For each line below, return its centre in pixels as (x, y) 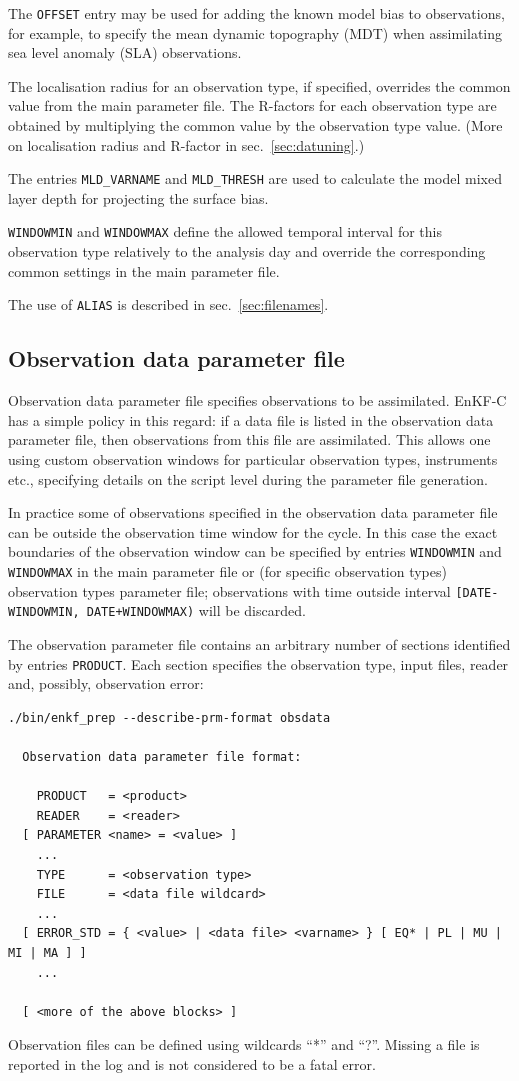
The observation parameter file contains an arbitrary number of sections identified (259, 643)
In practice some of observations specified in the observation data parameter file (253, 512)
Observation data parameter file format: (162, 756)
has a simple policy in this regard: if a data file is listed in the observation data (251, 419)
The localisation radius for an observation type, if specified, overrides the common (259, 85)
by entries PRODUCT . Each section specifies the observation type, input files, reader (258, 663)
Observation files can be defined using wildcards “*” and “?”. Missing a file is (244, 1044)
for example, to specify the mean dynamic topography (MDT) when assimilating (255, 32)
